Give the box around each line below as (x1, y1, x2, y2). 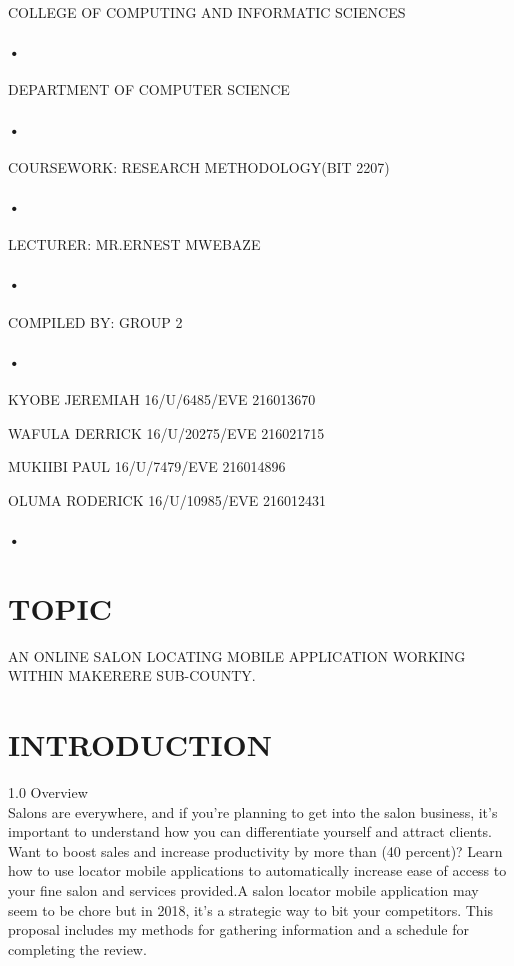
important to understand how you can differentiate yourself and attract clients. (8, 821, 492, 842)
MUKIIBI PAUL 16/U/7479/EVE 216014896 (8, 456, 286, 477)
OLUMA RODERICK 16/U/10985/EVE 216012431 (8, 489, 326, 510)
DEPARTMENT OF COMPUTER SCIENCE (8, 79, 290, 100)
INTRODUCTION (8, 724, 273, 765)
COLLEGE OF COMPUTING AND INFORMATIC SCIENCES (8, 2, 406, 22)
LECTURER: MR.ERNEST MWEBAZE (8, 234, 261, 255)
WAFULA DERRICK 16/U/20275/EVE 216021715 (8, 422, 325, 443)
